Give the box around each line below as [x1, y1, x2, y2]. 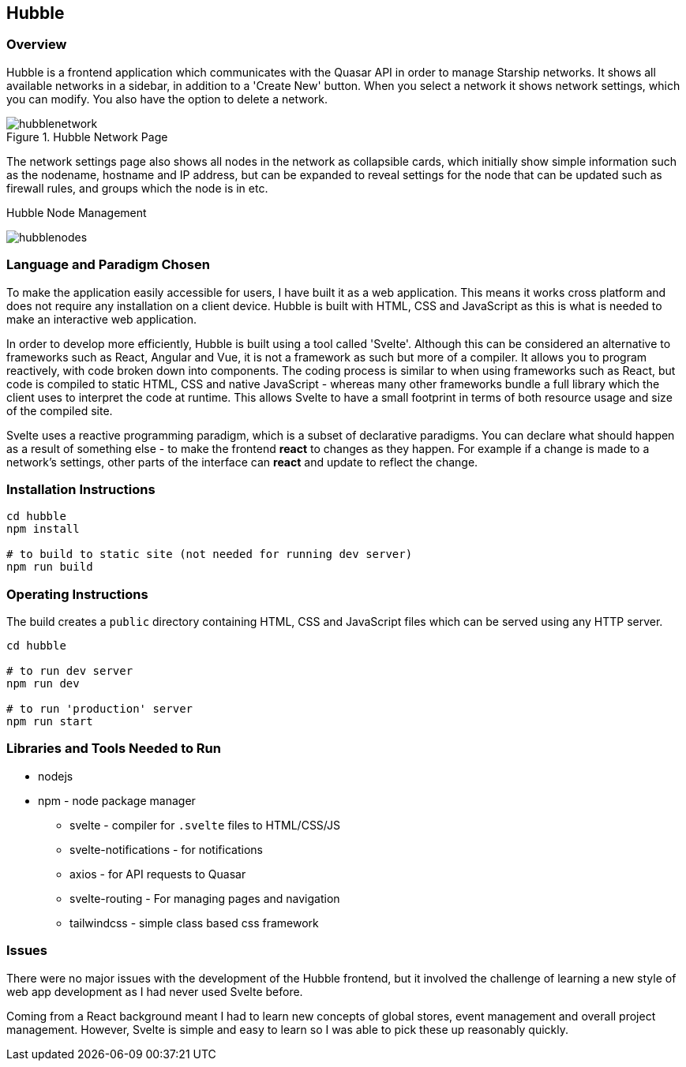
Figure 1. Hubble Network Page [6, 129, 168, 144]
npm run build [6, 560, 93, 574]
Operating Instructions [6, 586, 148, 602]
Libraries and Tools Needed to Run [6, 740, 221, 757]
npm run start [6, 715, 93, 728]
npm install [6, 522, 80, 536]
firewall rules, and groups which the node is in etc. [6, 181, 268, 195]
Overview [6, 36, 67, 53]
